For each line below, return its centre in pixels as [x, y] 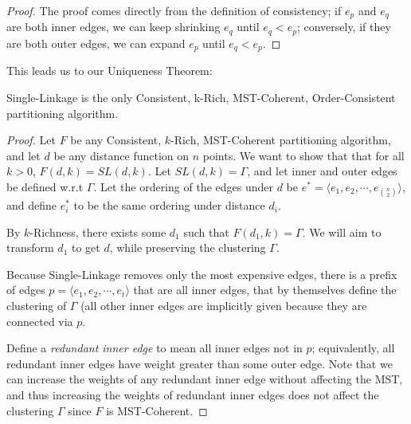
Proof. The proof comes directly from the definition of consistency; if [174, 10]
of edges [26, 290]
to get [86, 247]
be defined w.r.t [45, 186]
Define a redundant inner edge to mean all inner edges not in [155, 348]
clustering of [37, 306]
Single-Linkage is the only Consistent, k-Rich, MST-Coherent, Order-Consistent [201, 97]
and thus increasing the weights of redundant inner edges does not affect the [193, 395]
